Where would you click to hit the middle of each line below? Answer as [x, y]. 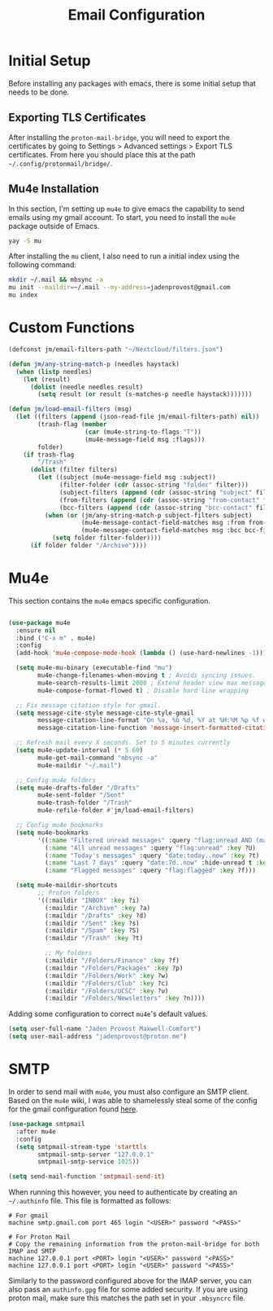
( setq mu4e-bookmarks [52, 833]
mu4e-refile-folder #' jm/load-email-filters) [116, 811]
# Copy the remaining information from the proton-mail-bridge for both [134, 1244]
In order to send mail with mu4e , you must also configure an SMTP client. [129, 1092]
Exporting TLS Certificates [77, 118]
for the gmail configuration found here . [73, 1109]
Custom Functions [72, 328]
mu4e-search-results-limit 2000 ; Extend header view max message [152, 683]
